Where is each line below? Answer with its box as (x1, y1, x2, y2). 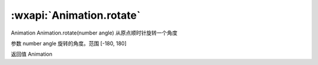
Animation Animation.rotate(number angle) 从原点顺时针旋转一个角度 (11, 29, 178, 36)
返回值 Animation (11, 50, 53, 58)
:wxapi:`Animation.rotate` (11, 9, 141, 22)
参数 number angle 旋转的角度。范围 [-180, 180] (11, 40, 127, 47)
